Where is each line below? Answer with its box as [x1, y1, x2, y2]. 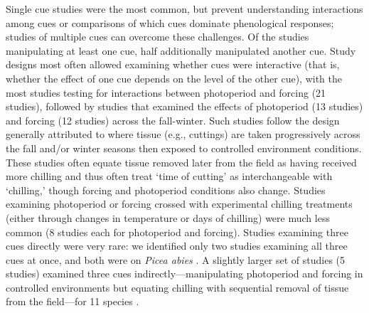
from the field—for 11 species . [6, 294, 139, 309]
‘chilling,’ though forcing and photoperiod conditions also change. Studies [6, 182, 326, 197]
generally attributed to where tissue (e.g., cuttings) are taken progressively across [6, 127, 360, 142]
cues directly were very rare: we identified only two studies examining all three [6, 238, 348, 253]
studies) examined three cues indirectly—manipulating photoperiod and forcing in [6, 266, 363, 281]
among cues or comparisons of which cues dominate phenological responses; [6, 15, 334, 30]
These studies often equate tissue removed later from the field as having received [6, 154, 357, 169]
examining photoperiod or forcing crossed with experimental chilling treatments [6, 196, 353, 211]
